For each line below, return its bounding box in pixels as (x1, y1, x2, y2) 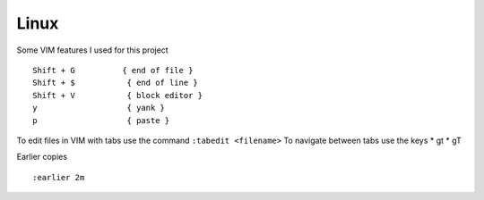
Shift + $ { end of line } (32, 78, 199, 88)
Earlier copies (16, 152, 67, 162)
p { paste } (32, 115, 170, 125)
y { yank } (32, 103, 166, 113)
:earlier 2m (32, 172, 85, 182)
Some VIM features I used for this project (16, 45, 169, 55)
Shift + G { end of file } (32, 65, 194, 75)
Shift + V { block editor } (32, 90, 203, 100)
